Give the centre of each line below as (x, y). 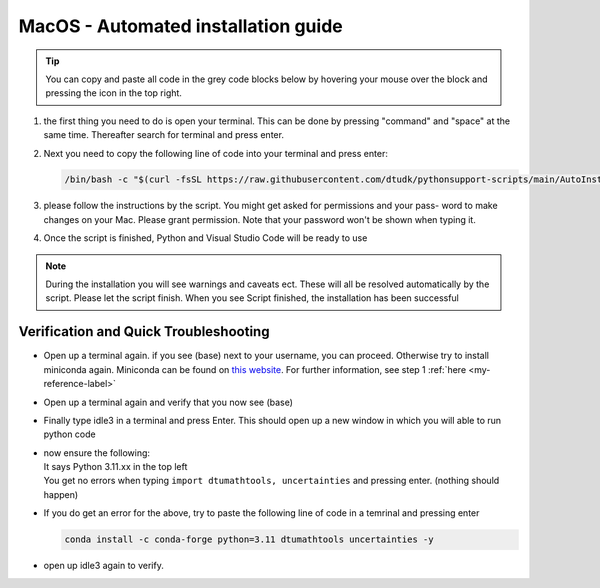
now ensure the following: (96, 452)
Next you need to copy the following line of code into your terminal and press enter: (216, 153)
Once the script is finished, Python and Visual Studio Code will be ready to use (205, 238)
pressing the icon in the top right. (113, 93)
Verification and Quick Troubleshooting (144, 331)
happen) (61, 494)
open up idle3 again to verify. (103, 566)
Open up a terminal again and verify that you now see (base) (168, 402)
